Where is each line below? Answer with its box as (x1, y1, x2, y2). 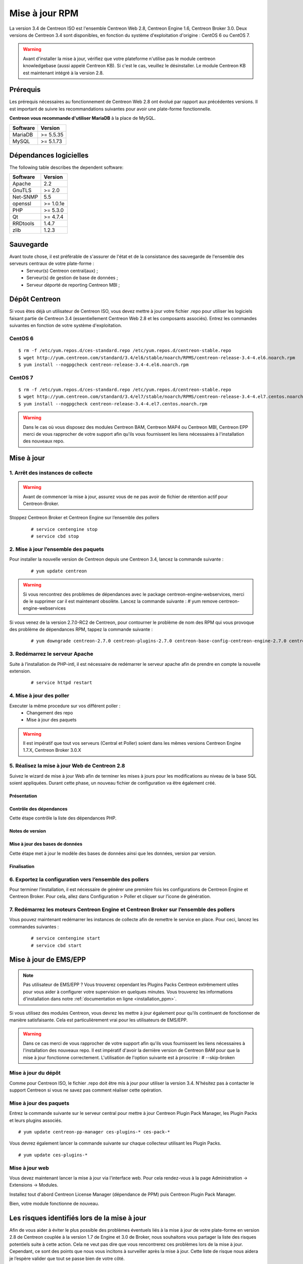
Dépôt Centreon (9, 295, 61, 303)
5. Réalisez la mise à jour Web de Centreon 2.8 (9, 762, 125, 770)
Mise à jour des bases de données (9, 841, 83, 847)
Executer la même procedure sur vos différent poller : (9, 703, 121, 709)
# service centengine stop (31, 526, 98, 532)
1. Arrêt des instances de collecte (9, 469, 93, 476)
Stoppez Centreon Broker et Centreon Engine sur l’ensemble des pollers (9, 515, 159, 521)
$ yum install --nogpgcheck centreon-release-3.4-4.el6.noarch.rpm (18, 362, 189, 368)
